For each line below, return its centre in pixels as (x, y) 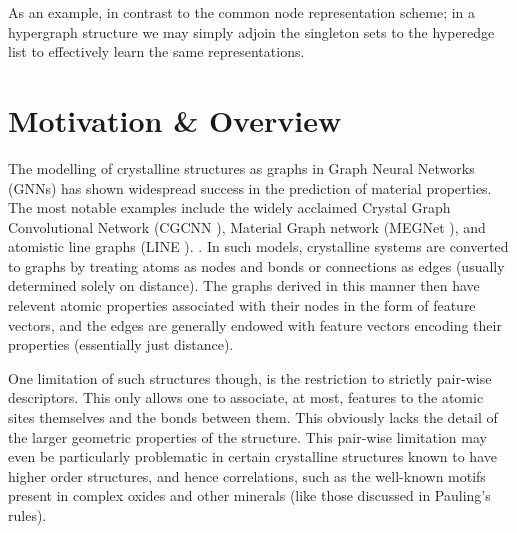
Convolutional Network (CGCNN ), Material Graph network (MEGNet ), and (247, 226)
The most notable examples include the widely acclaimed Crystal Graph (229, 207)
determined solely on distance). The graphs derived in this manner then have (244, 285)
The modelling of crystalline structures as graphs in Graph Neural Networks (241, 167)
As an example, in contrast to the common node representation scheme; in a (242, 12)
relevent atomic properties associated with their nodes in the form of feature (242, 305)
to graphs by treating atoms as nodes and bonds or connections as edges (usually (256, 265)
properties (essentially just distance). (121, 344)
